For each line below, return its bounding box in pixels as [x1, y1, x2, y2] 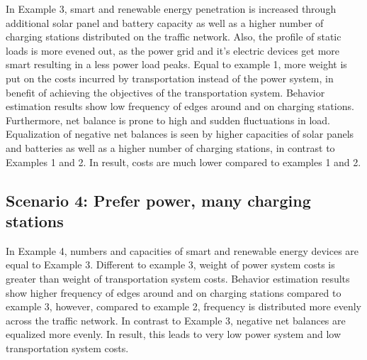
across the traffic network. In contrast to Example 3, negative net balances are [6, 312, 346, 327]
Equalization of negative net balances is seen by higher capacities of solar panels [6, 126, 354, 141]
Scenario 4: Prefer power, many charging [6, 189, 311, 211]
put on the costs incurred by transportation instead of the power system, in [6, 70, 334, 85]
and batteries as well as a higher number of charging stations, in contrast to [6, 140, 335, 155]
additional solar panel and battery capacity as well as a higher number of [6, 15, 324, 30]
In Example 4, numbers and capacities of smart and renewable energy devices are [6, 243, 359, 258]
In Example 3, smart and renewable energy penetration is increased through [6, 1, 337, 16]
